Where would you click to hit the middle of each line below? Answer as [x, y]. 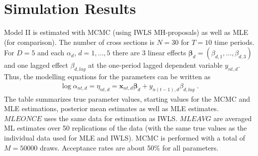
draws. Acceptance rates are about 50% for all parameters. [129, 147]
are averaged [233, 118]
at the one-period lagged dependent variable [155, 65]
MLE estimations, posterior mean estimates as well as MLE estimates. [111, 108]
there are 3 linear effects [149, 53]
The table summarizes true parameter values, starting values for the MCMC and [127, 98]
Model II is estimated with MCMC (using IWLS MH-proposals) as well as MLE [126, 32]
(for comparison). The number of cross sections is [79, 42]
